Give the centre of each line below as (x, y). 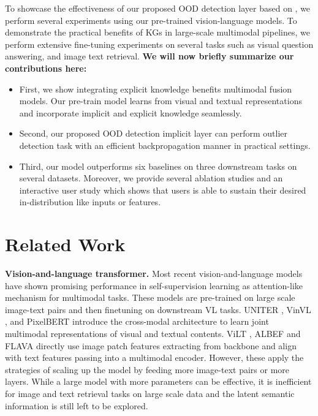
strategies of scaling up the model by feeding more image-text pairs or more (147, 369)
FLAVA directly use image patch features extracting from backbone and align (151, 345)
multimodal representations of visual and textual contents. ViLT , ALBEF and (153, 333)
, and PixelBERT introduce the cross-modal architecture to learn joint (137, 321)
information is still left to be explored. (77, 405)
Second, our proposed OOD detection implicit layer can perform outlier (153, 133)
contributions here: (46, 68)
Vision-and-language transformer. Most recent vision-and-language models (154, 274)
